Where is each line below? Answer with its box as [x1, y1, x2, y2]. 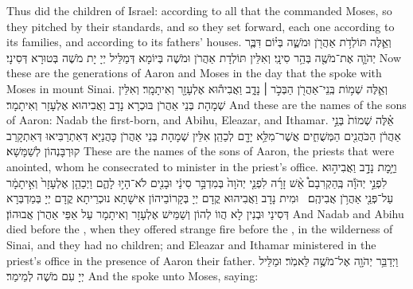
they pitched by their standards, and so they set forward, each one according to [6, 18, 395, 34]
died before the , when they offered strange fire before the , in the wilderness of [6, 221, 393, 237]
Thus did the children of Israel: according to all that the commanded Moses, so [6, 2, 392, 18]
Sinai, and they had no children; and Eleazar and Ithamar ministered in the [6, 236, 376, 252]
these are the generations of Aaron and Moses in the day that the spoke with [6, 64, 382, 81]
